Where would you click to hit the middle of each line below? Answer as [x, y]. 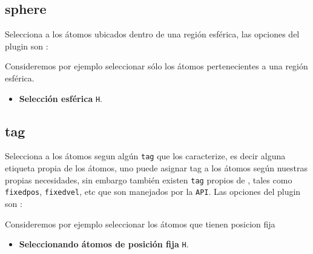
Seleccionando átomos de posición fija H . [104, 244]
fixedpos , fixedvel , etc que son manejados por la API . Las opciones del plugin [153, 192]
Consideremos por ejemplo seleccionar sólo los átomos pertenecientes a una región [156, 66]
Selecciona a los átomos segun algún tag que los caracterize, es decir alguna [145, 156]
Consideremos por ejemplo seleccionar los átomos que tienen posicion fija [140, 224]
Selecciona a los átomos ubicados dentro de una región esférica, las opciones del [152, 34]
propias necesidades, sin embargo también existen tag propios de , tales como [149, 179]
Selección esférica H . [61, 98]
